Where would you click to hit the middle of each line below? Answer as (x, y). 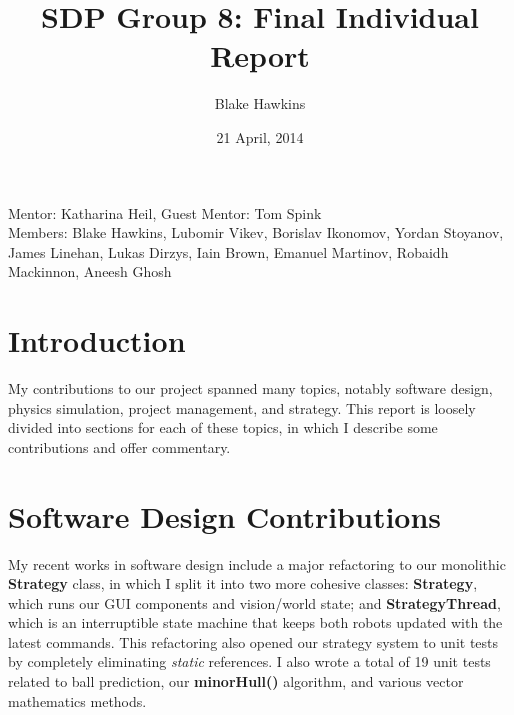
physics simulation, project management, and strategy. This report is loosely (242, 407)
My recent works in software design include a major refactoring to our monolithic (257, 563)
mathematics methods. (77, 700)
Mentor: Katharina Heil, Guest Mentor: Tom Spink (165, 212)
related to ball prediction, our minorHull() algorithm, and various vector (236, 681)
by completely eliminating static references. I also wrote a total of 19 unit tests (249, 661)
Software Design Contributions (225, 515)
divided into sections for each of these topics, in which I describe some (223, 427)
